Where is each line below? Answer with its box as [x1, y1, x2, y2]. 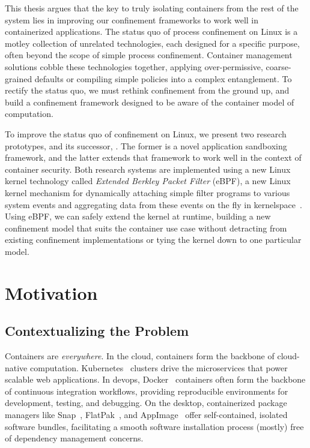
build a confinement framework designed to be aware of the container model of [5, 95, 294, 108]
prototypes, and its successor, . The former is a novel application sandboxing [5, 139, 287, 152]
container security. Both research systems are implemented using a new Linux [5, 163, 291, 175]
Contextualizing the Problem [5, 321, 189, 340]
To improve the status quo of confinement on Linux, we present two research [5, 127, 287, 140]
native [5, 361, 28, 374]
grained [5, 72, 32, 85]
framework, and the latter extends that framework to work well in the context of [5, 151, 302, 164]
